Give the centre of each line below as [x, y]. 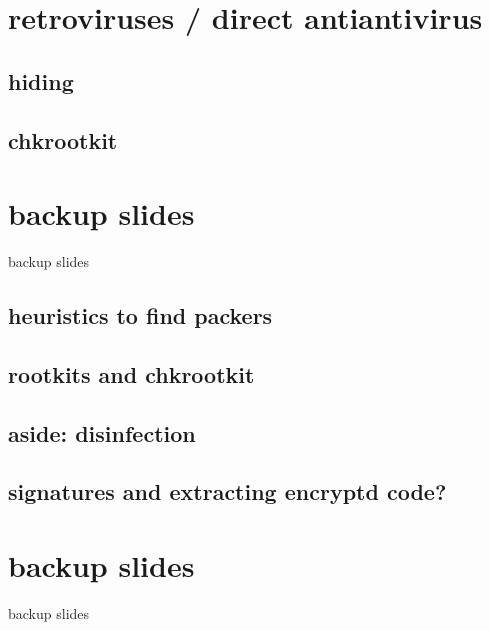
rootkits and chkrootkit [131, 373]
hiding [41, 80]
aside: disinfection [102, 432]
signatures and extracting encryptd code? [227, 491]
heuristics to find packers [140, 315]
